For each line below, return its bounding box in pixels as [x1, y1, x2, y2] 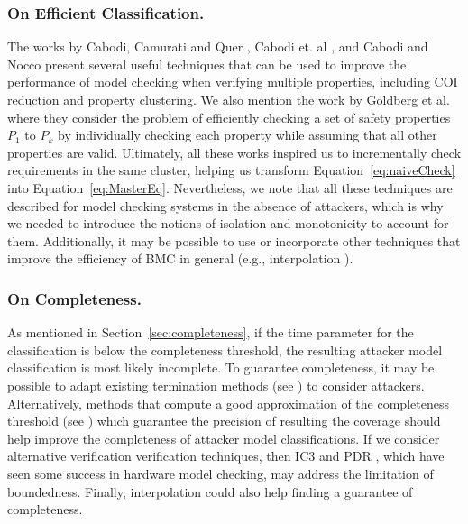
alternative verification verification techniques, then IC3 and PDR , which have [7, 446, 445, 465]
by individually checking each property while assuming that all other [58, 125, 437, 144]
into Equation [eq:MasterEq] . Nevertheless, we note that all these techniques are [7, 178, 453, 197]
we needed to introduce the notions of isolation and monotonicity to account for [7, 214, 449, 233]
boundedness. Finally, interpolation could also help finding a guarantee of [7, 482, 413, 501]
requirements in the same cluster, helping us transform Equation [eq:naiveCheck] [7, 161, 455, 179]
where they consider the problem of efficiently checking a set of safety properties [7, 107, 451, 126]
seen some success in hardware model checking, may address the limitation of [7, 464, 434, 483]
